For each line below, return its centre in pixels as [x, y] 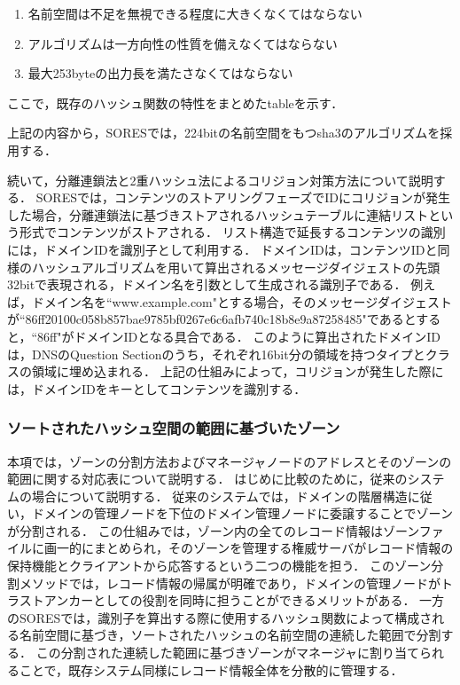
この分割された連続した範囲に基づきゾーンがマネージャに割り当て [227, 653]
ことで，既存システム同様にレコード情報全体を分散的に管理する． [211, 669]
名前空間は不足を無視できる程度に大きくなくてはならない [195, 13]
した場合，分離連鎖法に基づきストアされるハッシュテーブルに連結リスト [218, 214]
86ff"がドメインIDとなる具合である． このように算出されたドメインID [239, 336]
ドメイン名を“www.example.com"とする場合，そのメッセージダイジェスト [242, 301]
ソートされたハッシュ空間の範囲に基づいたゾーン [174, 428]
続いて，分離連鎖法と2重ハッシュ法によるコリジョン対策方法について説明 [220, 180]
